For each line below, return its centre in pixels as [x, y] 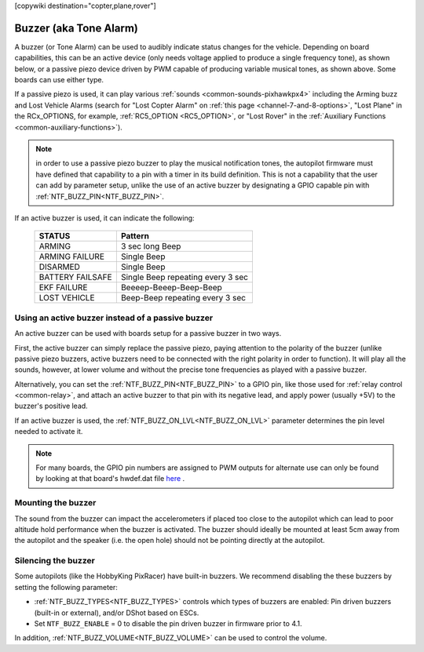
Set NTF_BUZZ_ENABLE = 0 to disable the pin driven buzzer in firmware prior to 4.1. [168, 624]
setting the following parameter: [66, 587]
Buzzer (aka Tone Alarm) [77, 28]
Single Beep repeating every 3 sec [185, 277]
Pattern [135, 236]
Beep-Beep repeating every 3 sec [183, 298]
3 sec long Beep [151, 246]
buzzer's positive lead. [51, 406]
